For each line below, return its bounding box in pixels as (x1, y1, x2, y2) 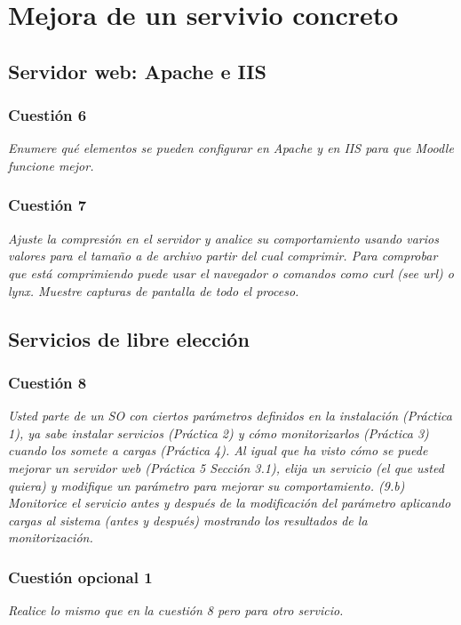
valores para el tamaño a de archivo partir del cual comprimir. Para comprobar (8, 246, 438, 265)
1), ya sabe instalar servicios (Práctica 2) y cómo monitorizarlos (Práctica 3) (8, 423, 429, 442)
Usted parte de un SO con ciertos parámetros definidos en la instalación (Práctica (8, 406, 452, 425)
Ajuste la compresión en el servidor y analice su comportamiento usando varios (8, 228, 439, 247)
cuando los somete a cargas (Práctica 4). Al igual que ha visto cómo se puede (8, 441, 428, 460)
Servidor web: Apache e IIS (8, 57, 266, 84)
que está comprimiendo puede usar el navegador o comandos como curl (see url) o (8, 263, 454, 282)
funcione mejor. (8, 156, 94, 174)
